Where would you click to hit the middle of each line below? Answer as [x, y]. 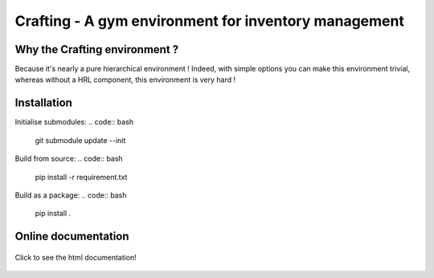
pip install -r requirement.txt [81, 177]
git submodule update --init [80, 140]
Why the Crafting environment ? [97, 49]
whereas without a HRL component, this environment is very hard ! [125, 80]
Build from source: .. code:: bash [69, 159]
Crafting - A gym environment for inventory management [210, 21]
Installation [43, 103]
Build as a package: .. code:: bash [71, 195]
